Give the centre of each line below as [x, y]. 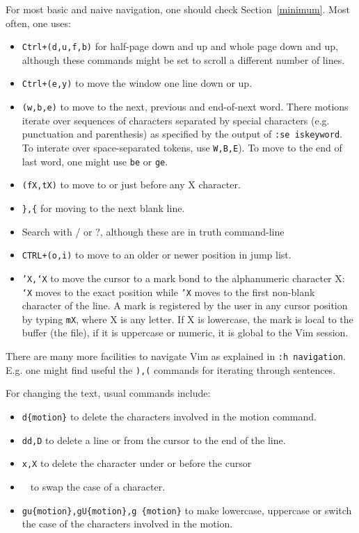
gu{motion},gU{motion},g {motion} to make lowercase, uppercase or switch [187, 510]
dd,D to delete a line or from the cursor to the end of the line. [154, 440]
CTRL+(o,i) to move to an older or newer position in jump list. [157, 255]
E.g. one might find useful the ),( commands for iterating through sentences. [171, 369]
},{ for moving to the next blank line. [103, 207]
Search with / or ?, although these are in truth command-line [153, 231]
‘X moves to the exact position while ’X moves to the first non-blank [168, 292]
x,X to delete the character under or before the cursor [137, 463]
